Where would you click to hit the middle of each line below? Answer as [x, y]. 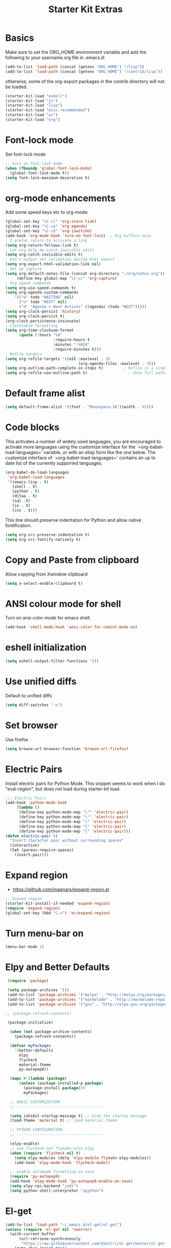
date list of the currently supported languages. [54, 463]
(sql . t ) [21, 501]
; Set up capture [24, 269]
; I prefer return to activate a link [46, 240]
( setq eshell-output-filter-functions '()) [52, 661]
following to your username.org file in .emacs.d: [55, 58]
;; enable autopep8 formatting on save [52, 1172]
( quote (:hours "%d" [40, 335]
